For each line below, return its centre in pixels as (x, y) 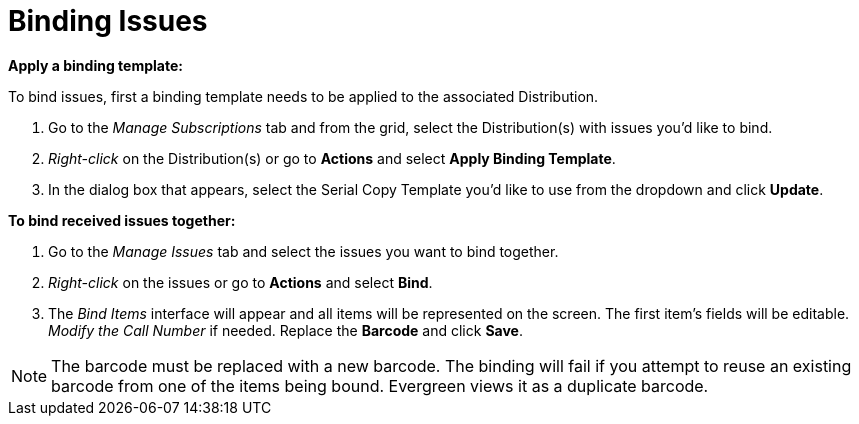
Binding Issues (108, 21)
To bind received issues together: (122, 220)
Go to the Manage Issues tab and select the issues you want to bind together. (303, 251)
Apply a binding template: (95, 65)
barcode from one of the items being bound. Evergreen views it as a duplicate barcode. (380, 385)
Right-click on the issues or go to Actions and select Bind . (240, 282)
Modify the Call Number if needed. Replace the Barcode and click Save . (285, 330)
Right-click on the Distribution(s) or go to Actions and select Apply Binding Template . (332, 158)
